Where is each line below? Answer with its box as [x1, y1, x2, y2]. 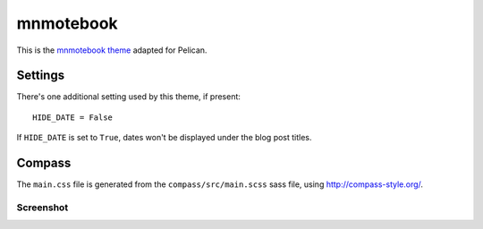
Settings [16, 68, 65, 83]
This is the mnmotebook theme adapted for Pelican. [16, 45, 208, 55]
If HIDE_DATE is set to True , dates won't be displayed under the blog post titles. [16, 132, 312, 143]
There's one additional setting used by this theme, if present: [16, 91, 241, 102]
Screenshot [16, 201, 69, 214]
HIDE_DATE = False [32, 112, 114, 123]
